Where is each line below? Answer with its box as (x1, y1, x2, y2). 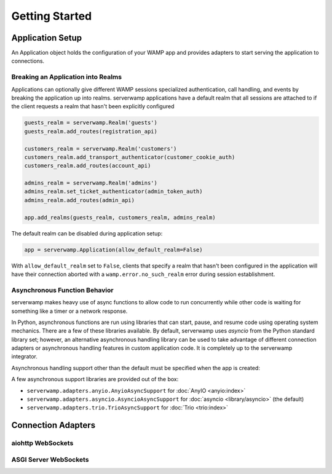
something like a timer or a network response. (11, 307, 128, 315)
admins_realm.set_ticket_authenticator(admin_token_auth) (24, 188, 203, 195)
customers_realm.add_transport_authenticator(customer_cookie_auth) (24, 154, 235, 160)
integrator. (11, 353, 38, 360)
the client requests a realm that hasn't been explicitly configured (11, 103, 175, 110)
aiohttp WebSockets (11, 439, 74, 448)
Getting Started (11, 9, 92, 23)
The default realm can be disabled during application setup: (11, 229, 163, 237)
